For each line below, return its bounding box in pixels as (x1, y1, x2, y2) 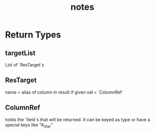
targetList (5, 49, 36, 57)
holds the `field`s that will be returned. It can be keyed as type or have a (5, 116, 151, 122)
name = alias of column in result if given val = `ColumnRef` (5, 89, 124, 95)
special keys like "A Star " (5, 122, 53, 129)
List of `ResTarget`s (5, 62, 44, 67)
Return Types (5, 29, 61, 40)
